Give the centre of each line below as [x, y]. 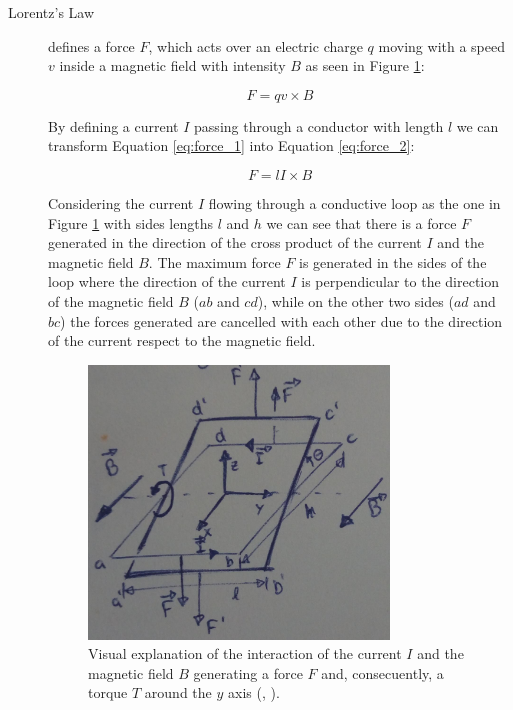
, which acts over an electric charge [255, 45]
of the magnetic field [111, 300]
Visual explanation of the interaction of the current [245, 653]
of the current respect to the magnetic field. [182, 340]
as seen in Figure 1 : [365, 65]
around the [178, 692]
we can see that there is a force [361, 222]
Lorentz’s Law [51, 12]
